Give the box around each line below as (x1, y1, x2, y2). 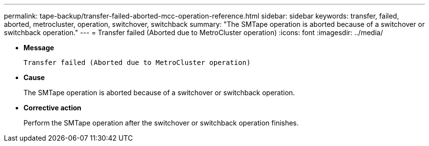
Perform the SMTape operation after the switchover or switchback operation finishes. (24, 119, 299, 127)
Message (24, 43, 54, 52)
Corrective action (24, 104, 81, 112)
